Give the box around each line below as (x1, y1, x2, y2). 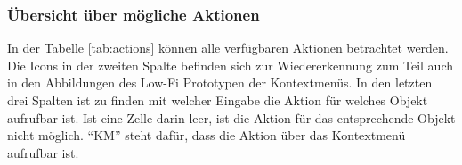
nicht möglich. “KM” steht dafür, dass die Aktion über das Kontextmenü (7, 126, 406, 144)
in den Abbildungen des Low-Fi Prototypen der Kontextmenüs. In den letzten (7, 73, 433, 92)
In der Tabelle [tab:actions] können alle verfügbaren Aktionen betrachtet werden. (7, 38, 449, 57)
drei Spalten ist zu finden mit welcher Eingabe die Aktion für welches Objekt (7, 91, 428, 109)
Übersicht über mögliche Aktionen (7, 3, 260, 25)
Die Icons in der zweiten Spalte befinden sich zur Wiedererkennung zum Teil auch (7, 55, 453, 74)
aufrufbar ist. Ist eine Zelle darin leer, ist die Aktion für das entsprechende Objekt (7, 108, 456, 127)
